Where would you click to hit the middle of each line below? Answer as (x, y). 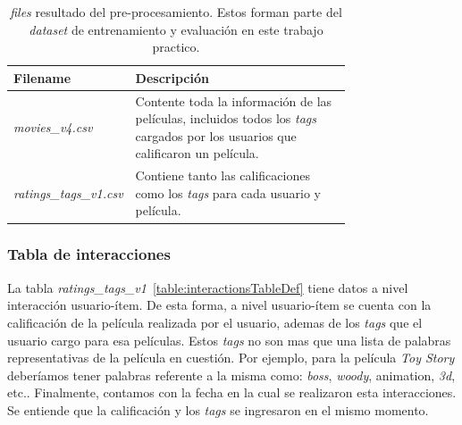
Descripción (172, 77)
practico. (176, 47)
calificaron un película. (197, 153)
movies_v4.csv (53, 127)
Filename (42, 77)
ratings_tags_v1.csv (68, 192)
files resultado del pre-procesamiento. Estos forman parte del (176, 12)
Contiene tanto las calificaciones (223, 175)
